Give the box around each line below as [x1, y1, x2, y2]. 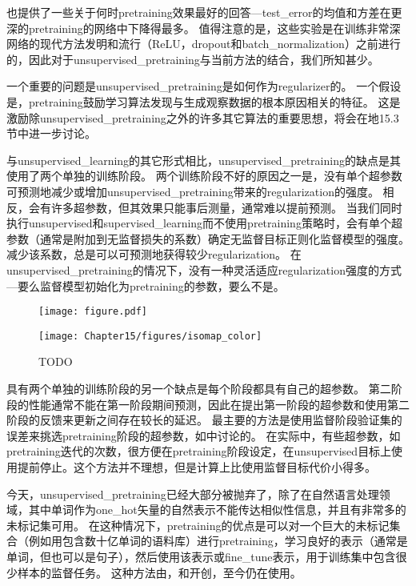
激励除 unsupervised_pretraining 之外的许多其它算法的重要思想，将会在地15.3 [6, 109, 399, 126]
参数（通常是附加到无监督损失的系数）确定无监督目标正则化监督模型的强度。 [6, 230, 410, 247]
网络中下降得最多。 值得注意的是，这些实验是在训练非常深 [94, 19, 401, 36]
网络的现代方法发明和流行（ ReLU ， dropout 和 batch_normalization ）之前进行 [6, 35, 401, 52]
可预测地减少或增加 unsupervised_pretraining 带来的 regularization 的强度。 [6, 183, 379, 199]
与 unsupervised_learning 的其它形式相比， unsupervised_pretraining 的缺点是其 [6, 151, 401, 168]
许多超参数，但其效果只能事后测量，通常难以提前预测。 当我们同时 [50, 199, 402, 215]
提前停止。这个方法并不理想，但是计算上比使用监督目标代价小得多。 [17, 458, 376, 475]
